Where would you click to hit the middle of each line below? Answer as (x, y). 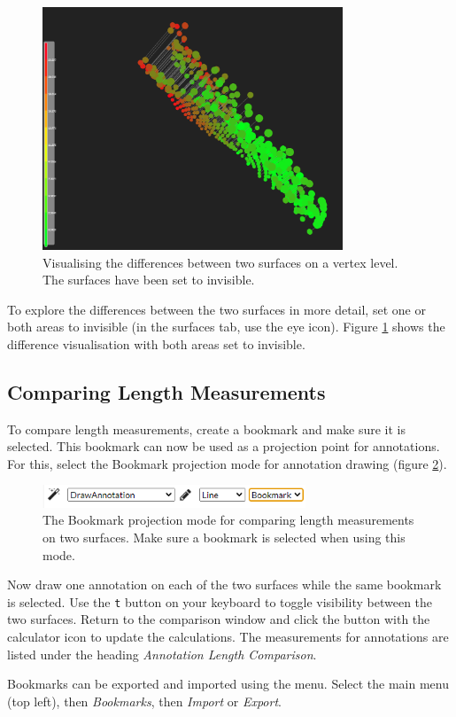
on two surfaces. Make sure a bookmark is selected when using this (224, 538)
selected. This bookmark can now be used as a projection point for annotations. (224, 446)
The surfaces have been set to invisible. (149, 280)
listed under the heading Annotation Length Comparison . (162, 654)
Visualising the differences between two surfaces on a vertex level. (220, 262)
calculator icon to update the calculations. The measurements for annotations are (228, 637)
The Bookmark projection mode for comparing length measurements (228, 520)
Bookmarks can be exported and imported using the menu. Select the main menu (228, 684)
